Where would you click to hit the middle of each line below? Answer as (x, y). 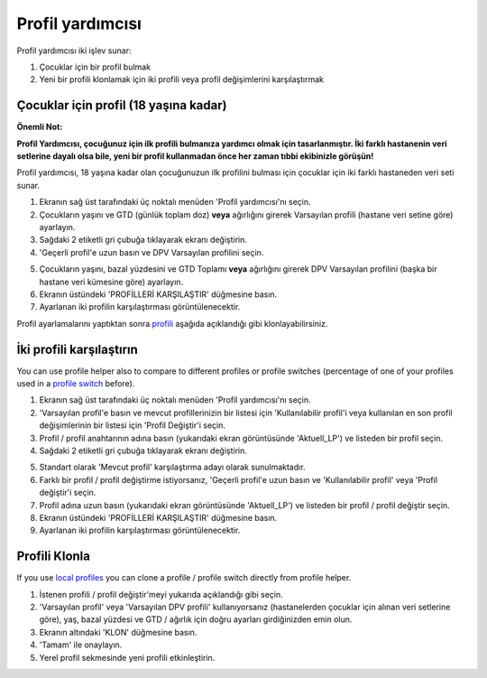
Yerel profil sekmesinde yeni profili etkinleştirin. (127, 657)
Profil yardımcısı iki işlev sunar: (74, 51)
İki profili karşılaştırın (78, 349)
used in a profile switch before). (76, 383)
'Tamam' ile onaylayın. (81, 645)
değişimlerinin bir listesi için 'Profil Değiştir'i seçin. (132, 425)
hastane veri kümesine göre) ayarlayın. (111, 282)
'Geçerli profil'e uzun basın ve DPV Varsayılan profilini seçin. (152, 252)
